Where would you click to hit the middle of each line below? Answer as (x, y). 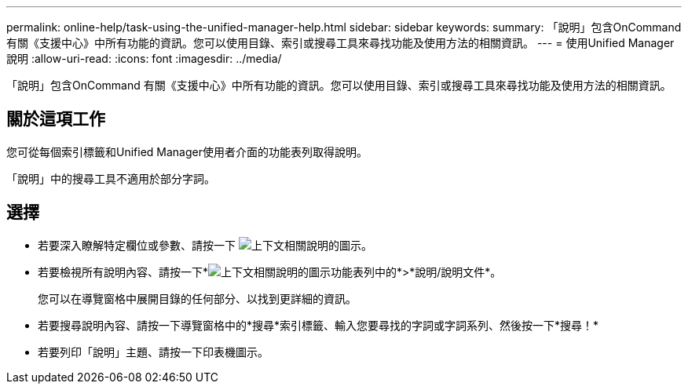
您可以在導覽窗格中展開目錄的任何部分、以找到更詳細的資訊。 (197, 298)
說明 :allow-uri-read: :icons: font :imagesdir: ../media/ (144, 58)
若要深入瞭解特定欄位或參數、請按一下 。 (205, 245)
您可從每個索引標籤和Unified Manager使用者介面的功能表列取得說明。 (187, 151)
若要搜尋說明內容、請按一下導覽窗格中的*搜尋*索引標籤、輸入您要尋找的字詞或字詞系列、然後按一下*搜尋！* (318, 325)
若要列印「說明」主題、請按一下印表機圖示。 (153, 352)
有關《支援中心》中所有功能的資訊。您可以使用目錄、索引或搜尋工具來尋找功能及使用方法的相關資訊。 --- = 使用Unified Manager (340, 43)
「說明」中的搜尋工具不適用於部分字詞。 (111, 178)
